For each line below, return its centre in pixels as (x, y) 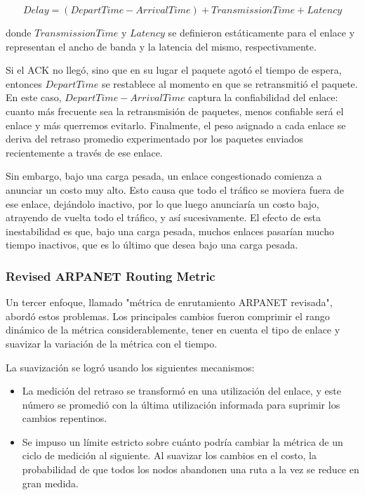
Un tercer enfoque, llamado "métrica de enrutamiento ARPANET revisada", (169, 302)
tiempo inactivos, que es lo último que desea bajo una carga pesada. (152, 245)
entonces (24, 83)
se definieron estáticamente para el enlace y (261, 32)
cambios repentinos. (65, 418)
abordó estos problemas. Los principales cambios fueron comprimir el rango (168, 316)
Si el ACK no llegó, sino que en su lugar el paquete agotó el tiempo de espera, (174, 70)
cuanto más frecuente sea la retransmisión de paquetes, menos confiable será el (175, 111)
